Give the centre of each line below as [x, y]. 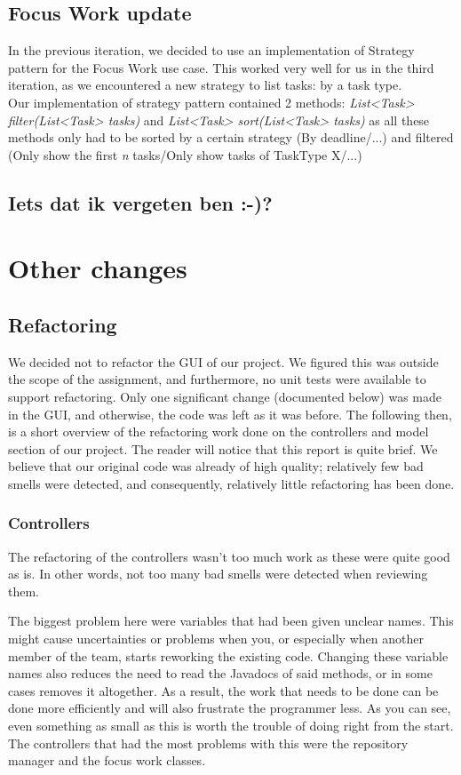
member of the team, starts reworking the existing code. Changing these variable [228, 655]
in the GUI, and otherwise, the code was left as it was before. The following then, [230, 414]
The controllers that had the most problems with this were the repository [208, 743]
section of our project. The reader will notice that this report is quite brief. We [223, 448]
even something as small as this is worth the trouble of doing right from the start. [231, 726]
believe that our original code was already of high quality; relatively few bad [216, 466]
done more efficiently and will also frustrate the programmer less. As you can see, [230, 708]
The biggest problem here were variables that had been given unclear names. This [231, 621]
